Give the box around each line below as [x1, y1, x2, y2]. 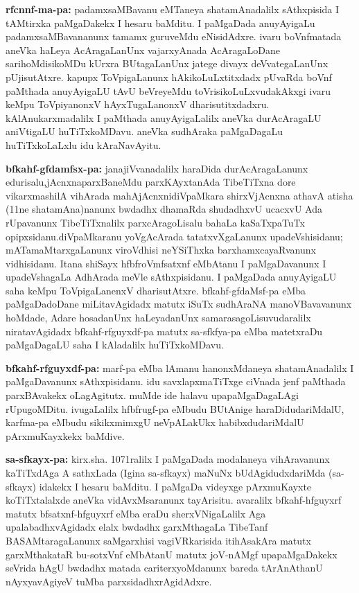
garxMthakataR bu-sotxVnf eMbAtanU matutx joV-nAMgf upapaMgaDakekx [6, 547, 338, 561]
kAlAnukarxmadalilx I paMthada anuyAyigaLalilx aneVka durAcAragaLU [6, 110, 322, 125]
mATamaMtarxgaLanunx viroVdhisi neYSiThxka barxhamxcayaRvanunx [6, 242, 316, 257]
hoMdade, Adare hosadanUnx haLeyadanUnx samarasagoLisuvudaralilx [6, 310, 311, 325]
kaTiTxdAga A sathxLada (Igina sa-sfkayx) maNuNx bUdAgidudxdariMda [6, 466, 326, 479]
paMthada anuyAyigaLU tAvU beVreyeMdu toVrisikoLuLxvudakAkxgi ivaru [6, 83, 331, 98]
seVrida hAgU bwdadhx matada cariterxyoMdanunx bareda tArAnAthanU [6, 560, 323, 575]
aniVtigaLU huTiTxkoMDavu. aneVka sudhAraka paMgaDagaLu [6, 124, 283, 139]
